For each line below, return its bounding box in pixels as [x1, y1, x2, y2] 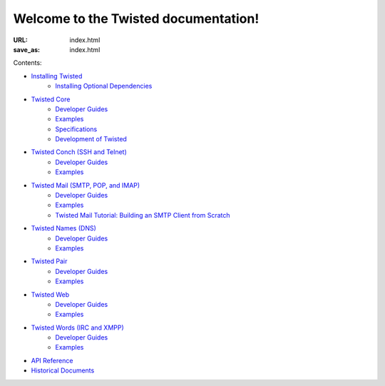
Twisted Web [31, 290, 70, 299]
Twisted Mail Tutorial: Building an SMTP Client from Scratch [55, 210, 231, 219]
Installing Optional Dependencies [55, 82, 153, 91]
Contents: [13, 59, 42, 67]
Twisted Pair [31, 257, 68, 265]
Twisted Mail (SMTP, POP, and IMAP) [31, 181, 140, 189]
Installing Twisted [31, 71, 83, 80]
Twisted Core [31, 95, 71, 103]
